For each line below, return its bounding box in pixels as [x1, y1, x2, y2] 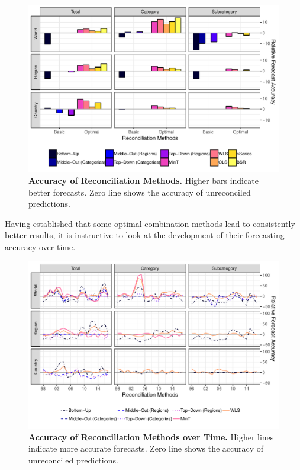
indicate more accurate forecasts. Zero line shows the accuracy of [28, 442, 264, 455]
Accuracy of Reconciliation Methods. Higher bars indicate [28, 174, 259, 186]
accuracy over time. [5, 240, 76, 252]
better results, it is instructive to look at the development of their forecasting [5, 229, 285, 241]
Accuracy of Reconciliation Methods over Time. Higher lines [28, 430, 274, 443]
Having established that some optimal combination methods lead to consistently [5, 217, 295, 229]
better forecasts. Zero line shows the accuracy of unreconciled [28, 186, 251, 198]
